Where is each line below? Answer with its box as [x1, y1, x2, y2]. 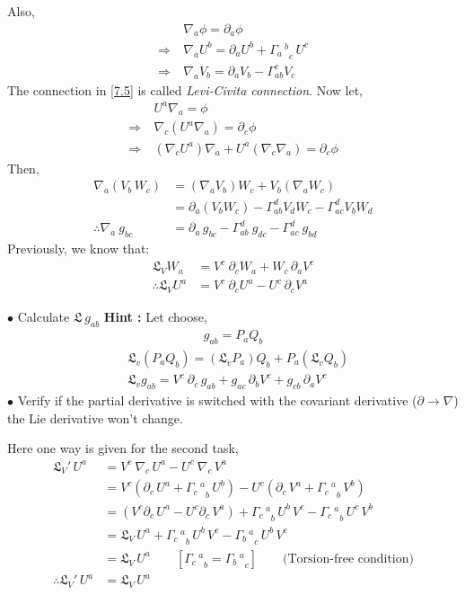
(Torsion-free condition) [283, 552, 414, 565]
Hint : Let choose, [103, 307, 207, 326]
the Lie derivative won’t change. [7, 408, 183, 427]
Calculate [17, 307, 70, 326]
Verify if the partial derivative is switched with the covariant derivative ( [17, 391, 417, 410]
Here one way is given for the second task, [7, 439, 239, 457]
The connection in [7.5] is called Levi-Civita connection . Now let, [7, 80, 363, 99]
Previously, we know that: [7, 239, 150, 257]
